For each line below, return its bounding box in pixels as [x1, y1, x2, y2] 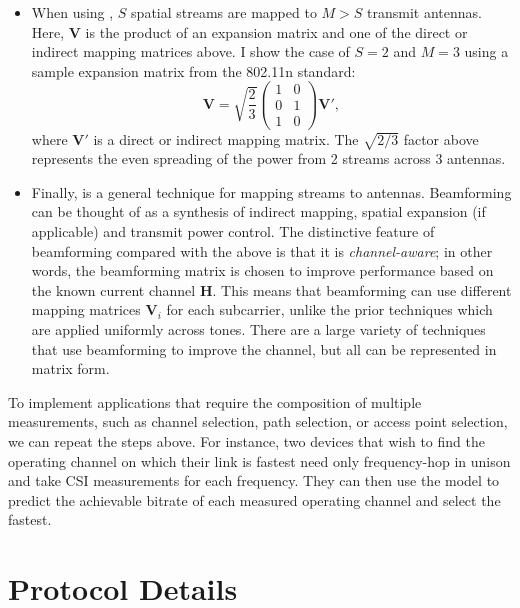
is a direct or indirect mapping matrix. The [93, 128, 359, 149]
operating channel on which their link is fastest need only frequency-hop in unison [8, 450, 511, 471]
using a [464, 41, 509, 62]
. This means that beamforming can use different [212, 279, 512, 300]
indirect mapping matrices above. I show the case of [31, 41, 350, 62]
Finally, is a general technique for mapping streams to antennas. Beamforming [31, 181, 512, 202]
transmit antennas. [367, 2, 482, 22]
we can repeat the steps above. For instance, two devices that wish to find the [8, 431, 485, 452]
